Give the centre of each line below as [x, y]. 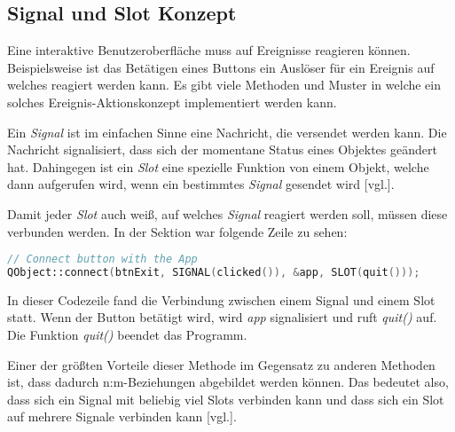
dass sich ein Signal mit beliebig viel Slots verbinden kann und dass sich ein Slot [226, 399]
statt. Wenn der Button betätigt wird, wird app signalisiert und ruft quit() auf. [222, 317]
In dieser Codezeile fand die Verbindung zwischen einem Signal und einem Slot [221, 299]
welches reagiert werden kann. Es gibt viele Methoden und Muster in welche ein [224, 85]
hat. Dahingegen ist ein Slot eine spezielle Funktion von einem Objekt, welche [218, 166]
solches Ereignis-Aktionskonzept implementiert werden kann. [172, 102]
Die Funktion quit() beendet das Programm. [127, 335]
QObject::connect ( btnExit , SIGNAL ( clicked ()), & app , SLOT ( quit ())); [214, 273]
